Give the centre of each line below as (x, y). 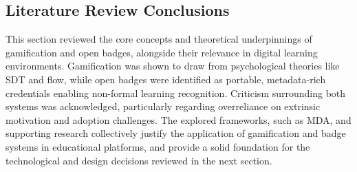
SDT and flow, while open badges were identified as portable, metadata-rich (166, 79)
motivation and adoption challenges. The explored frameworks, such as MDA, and (178, 119)
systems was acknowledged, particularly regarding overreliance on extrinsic (163, 106)
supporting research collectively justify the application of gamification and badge (176, 133)
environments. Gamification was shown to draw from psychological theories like (173, 66)
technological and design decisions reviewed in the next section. (139, 160)
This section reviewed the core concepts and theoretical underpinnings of (159, 39)
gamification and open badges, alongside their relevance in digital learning (162, 52)
